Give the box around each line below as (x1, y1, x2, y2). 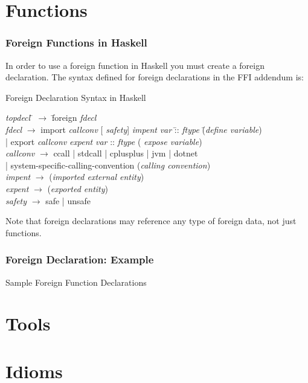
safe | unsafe (45, 194, 91, 207)
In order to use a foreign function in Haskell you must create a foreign (5, 59, 265, 71)
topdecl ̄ (5, 111, 33, 124)
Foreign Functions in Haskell (5, 35, 147, 50)
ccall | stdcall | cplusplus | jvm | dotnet (53, 147, 198, 159)
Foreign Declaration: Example (5, 252, 154, 267)
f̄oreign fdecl (51, 111, 97, 124)
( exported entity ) (47, 182, 108, 195)
